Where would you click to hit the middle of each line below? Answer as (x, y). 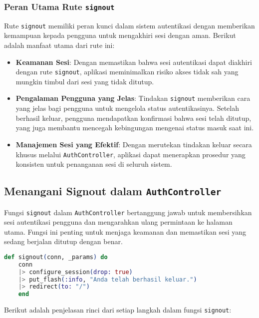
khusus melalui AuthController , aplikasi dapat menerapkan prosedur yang (130, 154)
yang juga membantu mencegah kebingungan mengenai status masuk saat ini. (135, 128)
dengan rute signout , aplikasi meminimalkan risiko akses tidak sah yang (127, 72)
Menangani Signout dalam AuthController (113, 191)
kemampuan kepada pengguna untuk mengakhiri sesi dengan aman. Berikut (120, 35)
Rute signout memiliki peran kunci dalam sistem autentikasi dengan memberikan (129, 25)
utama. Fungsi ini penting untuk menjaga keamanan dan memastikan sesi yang (125, 231)
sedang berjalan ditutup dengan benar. (63, 241)
